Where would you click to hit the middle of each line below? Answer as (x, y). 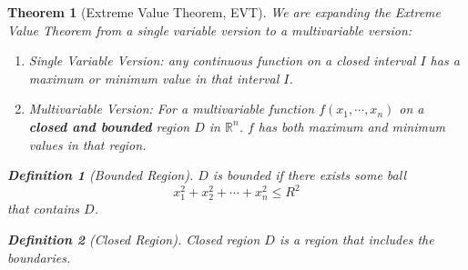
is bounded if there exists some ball (309, 175)
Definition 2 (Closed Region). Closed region (134, 239)
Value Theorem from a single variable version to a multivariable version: (210, 30)
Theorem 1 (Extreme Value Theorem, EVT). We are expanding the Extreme (224, 12)
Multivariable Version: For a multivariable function (172, 109)
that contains (44, 209)
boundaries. (39, 257)
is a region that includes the (356, 239)
